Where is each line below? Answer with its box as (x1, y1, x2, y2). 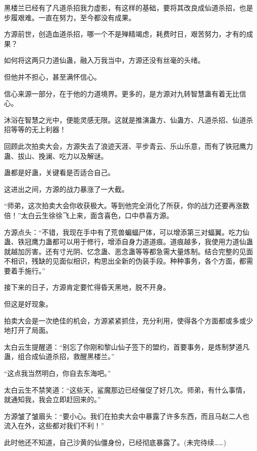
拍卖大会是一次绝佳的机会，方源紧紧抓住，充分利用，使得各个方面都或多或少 (4, 315, 253, 325)
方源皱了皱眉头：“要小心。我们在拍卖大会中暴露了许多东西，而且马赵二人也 (4, 410, 250, 421)
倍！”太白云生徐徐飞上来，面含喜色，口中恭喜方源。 (4, 210, 173, 220)
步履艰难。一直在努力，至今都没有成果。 (4, 12, 135, 22)
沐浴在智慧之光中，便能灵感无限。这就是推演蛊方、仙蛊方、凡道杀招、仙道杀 (4, 114, 253, 125)
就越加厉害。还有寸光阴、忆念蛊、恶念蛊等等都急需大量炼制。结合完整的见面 (4, 246, 253, 256)
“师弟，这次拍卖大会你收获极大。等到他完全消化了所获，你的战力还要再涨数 (4, 200, 250, 211)
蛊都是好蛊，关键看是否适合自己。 (4, 167, 115, 178)
